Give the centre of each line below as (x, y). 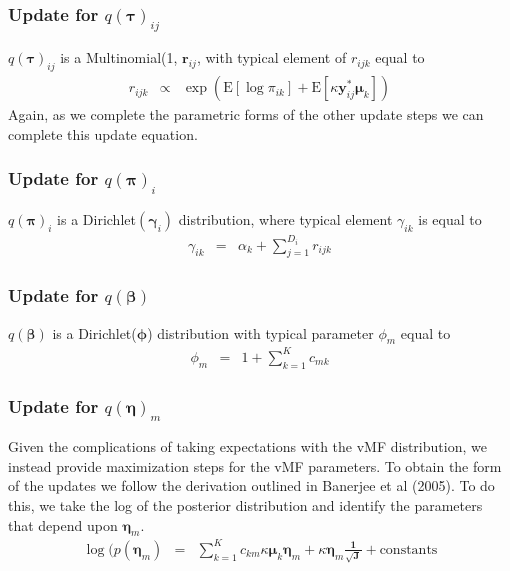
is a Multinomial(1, (119, 57)
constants (408, 549)
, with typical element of (271, 57)
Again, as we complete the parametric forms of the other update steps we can (246, 114)
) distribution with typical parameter (260, 332)
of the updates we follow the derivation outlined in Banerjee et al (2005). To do (251, 485)
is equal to (450, 218)
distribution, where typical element (285, 218)
